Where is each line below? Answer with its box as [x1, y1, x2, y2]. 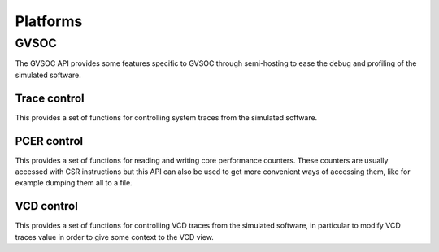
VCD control [15, 199, 79, 213]
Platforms [15, 12, 83, 30]
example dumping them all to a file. [15, 178, 133, 188]
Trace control [15, 91, 85, 105]
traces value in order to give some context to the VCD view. [15, 232, 215, 241]
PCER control [15, 134, 84, 148]
